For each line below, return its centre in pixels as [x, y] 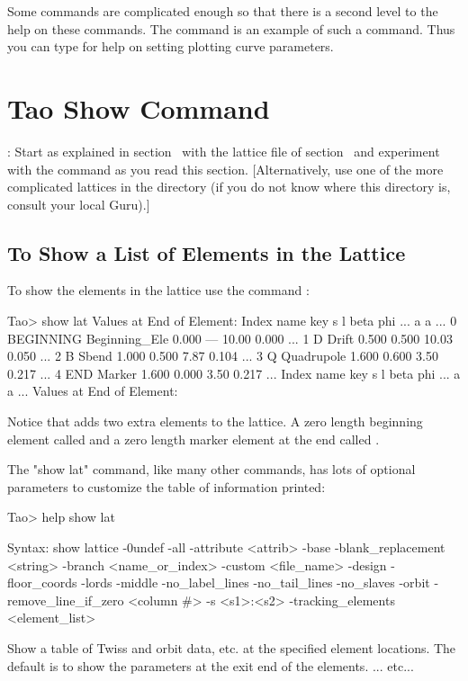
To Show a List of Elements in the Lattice [207, 252]
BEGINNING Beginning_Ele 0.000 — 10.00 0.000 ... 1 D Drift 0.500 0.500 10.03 [230, 338]
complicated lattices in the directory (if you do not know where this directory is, [229, 187]
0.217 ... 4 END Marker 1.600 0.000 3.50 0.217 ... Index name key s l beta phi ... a [234, 373]
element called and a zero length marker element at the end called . [193, 439]
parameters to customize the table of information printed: [166, 486]
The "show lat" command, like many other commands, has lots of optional [211, 469]
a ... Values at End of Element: [93, 391]
